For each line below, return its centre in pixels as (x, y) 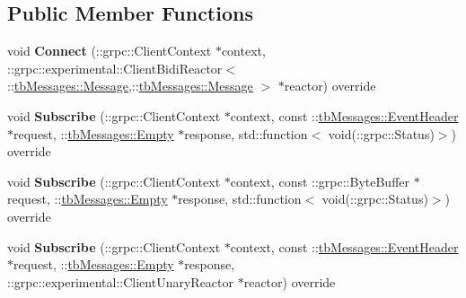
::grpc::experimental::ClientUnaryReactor (120, 281)
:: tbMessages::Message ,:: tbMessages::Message (130, 86)
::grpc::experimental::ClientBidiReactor (115, 68)
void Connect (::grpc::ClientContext (110, 51)
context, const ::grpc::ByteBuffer (320, 181)
